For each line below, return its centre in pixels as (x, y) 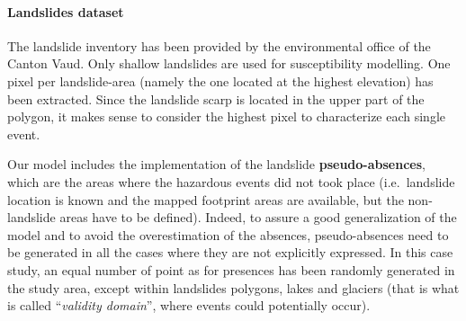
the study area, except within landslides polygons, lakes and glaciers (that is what (233, 287)
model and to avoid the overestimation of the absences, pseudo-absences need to (228, 234)
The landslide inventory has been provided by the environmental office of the (219, 45)
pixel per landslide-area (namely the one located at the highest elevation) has (220, 80)
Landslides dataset (66, 11)
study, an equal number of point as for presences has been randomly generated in (231, 269)
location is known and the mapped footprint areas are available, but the (206, 199)
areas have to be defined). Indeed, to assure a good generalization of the (258, 217)
